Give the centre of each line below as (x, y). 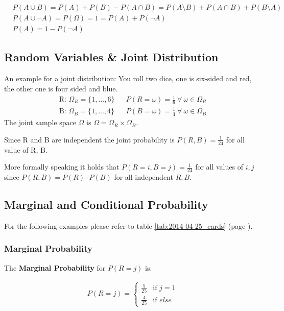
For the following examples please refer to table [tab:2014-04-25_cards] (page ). (128, 225)
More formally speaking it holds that (62, 167)
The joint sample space (40, 122)
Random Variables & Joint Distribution (111, 57)
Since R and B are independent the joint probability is (89, 139)
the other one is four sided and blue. (61, 88)
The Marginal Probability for (55, 267)
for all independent (144, 177)
